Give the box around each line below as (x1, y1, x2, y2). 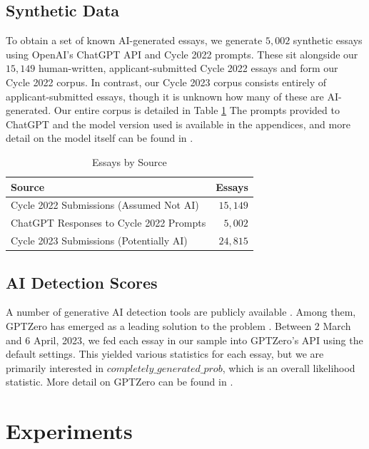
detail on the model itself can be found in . (6, 130, 193, 145)
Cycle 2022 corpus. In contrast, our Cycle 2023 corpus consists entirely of (6, 74, 327, 89)
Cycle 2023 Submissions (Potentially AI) (11, 233, 188, 248)
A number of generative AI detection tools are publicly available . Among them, (6, 304, 356, 319)
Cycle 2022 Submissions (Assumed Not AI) (11, 197, 199, 212)
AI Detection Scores (6, 271, 158, 293)
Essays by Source (92, 154, 167, 169)
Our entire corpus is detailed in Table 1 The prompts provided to (54, 103, 340, 118)
